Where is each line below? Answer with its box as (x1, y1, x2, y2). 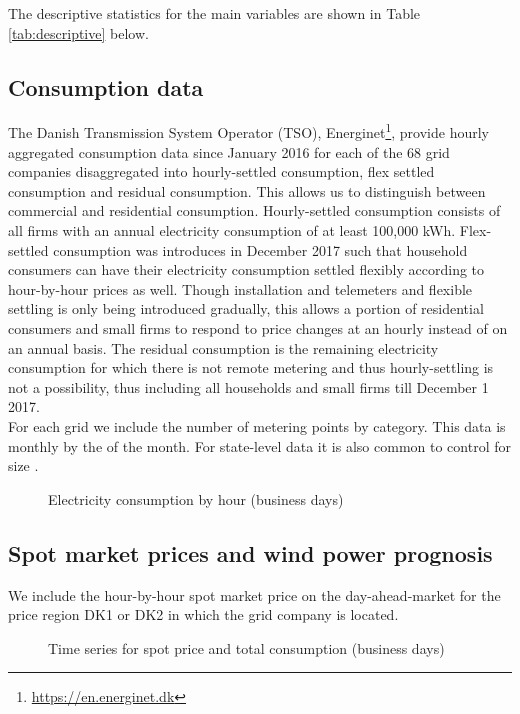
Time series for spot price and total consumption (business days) (48, 637, 445, 658)
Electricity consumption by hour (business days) (48, 488, 344, 509)
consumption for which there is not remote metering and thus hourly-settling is (8, 357, 494, 378)
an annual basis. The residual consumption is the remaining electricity (8, 337, 439, 358)
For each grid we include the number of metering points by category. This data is (8, 415, 506, 436)
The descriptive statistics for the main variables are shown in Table (8, 3, 421, 23)
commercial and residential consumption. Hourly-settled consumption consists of (8, 200, 501, 221)
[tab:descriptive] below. (8, 22, 149, 43)
